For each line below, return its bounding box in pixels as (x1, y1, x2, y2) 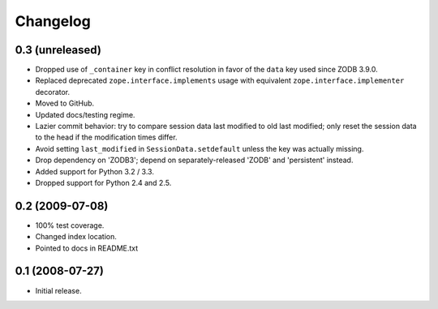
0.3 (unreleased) (15, 43, 101, 57)
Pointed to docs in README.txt (35, 243, 139, 253)
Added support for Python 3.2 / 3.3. (35, 166, 154, 176)
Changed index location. (35, 232, 118, 242)
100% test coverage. (35, 220, 105, 230)
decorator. (35, 87, 71, 97)
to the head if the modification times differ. (35, 132, 178, 142)
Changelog (15, 12, 91, 30)
